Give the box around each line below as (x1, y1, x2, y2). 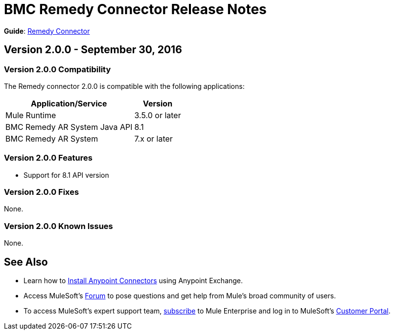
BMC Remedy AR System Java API (5, 122, 133, 132)
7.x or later (134, 133, 173, 144)
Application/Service (31, 98, 107, 108)
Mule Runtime (5, 110, 56, 120)
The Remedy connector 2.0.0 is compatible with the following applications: (4, 82, 245, 90)
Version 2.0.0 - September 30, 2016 (4, 43, 182, 56)
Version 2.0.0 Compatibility (4, 64, 111, 74)
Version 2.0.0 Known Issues (4, 221, 113, 231)
